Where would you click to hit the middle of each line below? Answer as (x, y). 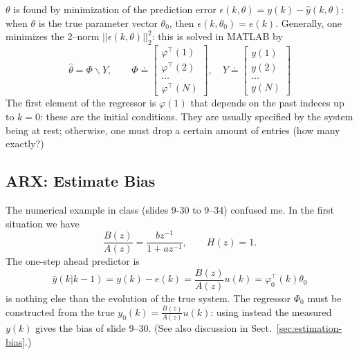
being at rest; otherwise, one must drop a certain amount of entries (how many (173, 130)
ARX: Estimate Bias (81, 181)
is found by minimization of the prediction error (115, 9)
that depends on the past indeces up (267, 103)
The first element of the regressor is (81, 103)
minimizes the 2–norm (53, 36)
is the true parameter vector (98, 22)
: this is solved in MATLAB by (217, 36)
